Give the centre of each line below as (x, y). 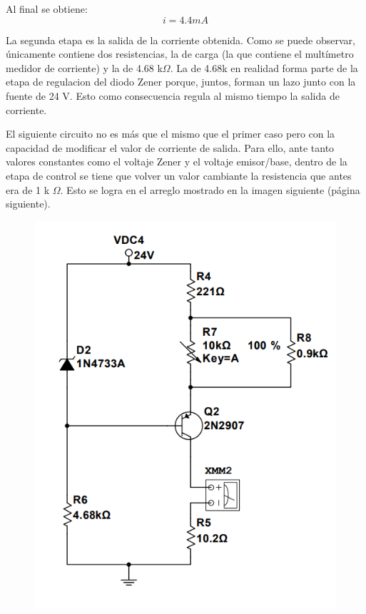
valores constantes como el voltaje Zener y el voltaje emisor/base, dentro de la (177, 162)
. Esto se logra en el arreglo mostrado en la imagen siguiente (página (210, 189)
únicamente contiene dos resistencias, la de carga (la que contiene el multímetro (180, 54)
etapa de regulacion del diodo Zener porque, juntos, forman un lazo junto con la (181, 82)
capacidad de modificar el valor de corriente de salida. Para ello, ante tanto (170, 147)
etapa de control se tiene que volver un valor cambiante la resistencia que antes (179, 175)
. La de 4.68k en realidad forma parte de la (264, 67)
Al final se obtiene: (47, 9)
